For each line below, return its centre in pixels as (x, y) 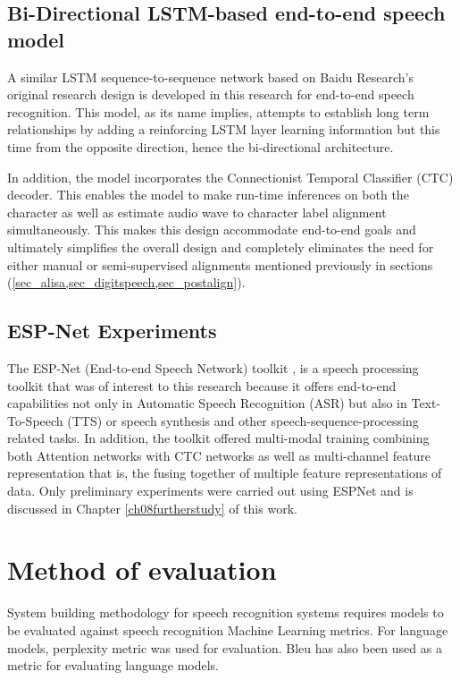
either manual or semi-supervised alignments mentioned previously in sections (220, 264)
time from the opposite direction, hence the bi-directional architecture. (201, 146)
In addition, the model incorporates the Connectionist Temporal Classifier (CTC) (230, 177)
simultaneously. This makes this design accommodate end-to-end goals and (212, 229)
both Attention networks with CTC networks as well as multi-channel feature (219, 455)
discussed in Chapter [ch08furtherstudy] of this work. (152, 508)
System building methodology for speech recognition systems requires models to (226, 612)
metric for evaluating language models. (113, 665)
